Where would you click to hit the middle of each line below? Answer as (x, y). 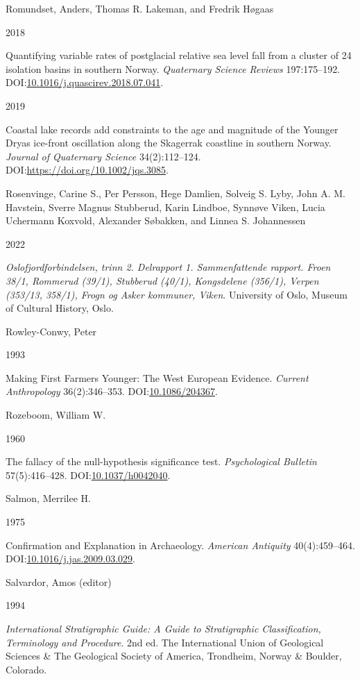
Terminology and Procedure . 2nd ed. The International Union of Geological (165, 642)
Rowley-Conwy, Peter (51, 331)
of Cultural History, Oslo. (60, 308)
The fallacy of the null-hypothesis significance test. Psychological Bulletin (161, 461)
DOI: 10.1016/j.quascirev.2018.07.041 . (85, 82)
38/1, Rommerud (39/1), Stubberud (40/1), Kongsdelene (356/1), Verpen (162, 280)
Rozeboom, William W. (56, 415)
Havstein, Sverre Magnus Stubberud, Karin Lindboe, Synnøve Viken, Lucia (165, 207)
